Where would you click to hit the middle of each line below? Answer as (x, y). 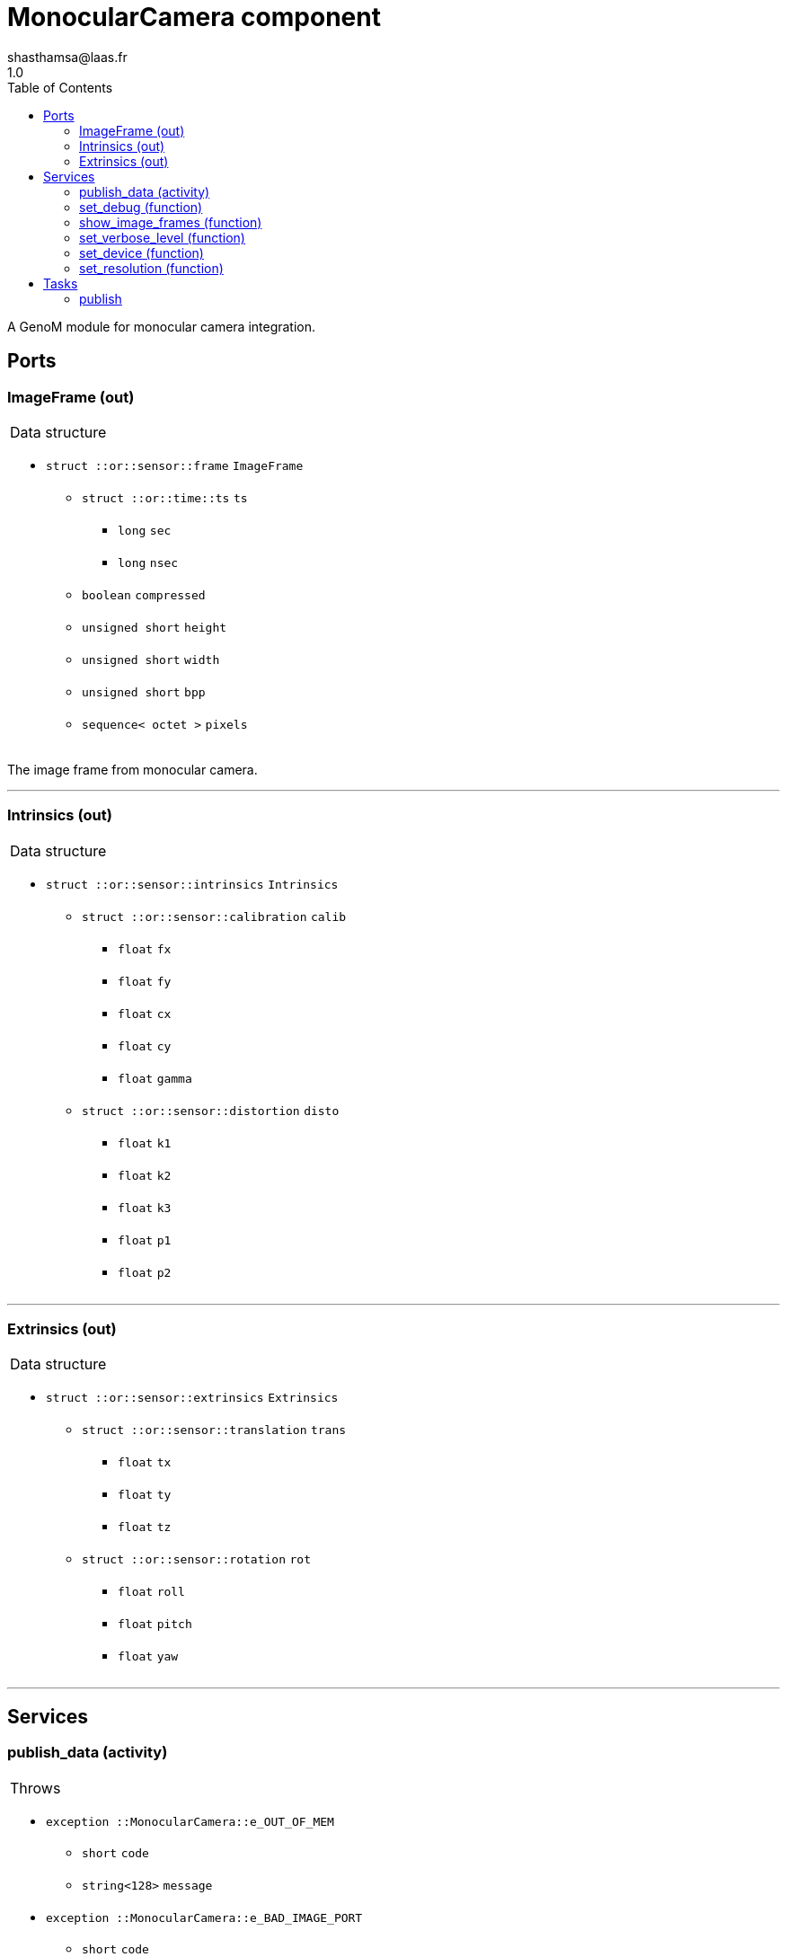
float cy (145, 1046)
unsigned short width (151, 660)
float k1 (145, 1143)
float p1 (145, 1240)
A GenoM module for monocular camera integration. (162, 326)
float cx (145, 1014)
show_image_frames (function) (171, 222)
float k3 (145, 1208)
